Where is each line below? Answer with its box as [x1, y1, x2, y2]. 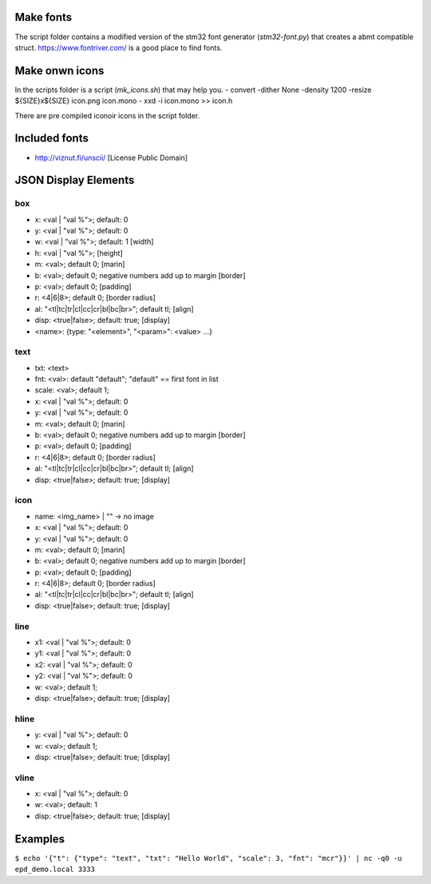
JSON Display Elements [14, 173, 135, 187]
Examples [14, 832, 65, 846]
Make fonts [14, 10, 73, 24]
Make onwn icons [14, 64, 105, 78]
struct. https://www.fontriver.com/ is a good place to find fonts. [14, 42, 223, 52]
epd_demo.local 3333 [14, 865, 96, 874]
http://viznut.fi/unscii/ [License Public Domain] [34, 153, 188, 162]
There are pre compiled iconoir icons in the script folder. [14, 110, 200, 120]
